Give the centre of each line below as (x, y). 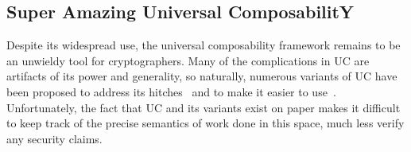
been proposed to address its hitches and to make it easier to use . (171, 91)
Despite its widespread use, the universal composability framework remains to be (204, 45)
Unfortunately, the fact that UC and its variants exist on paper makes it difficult (204, 107)
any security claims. (54, 138)
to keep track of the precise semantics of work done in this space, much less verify (205, 123)
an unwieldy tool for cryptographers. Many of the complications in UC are (188, 60)
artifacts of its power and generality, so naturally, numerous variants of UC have (202, 76)
